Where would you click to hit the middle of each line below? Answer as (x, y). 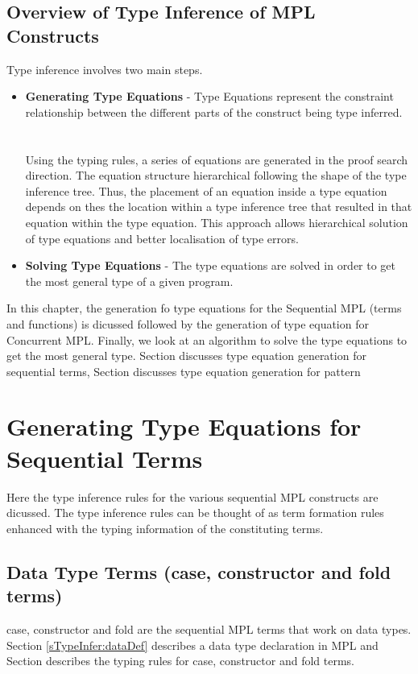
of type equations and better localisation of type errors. (162, 238)
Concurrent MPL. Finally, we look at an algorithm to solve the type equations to (207, 339)
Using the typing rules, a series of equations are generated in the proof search (217, 159)
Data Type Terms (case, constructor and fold (199, 571)
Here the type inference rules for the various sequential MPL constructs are (192, 496)
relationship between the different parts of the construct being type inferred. (214, 112)
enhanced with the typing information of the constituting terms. (165, 528)
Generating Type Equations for (184, 426)
